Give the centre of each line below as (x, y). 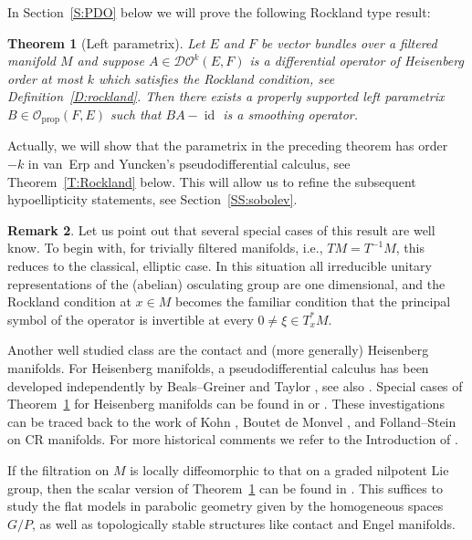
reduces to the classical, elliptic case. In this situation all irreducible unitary (220, 265)
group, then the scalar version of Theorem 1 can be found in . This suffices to (225, 488)
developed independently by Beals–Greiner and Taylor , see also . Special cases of (235, 385)
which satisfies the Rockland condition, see (216, 78)
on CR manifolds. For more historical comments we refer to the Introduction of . (233, 439)
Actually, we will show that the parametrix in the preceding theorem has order (228, 145)
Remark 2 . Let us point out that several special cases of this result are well (221, 229)
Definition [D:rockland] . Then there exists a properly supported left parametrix (226, 96)
